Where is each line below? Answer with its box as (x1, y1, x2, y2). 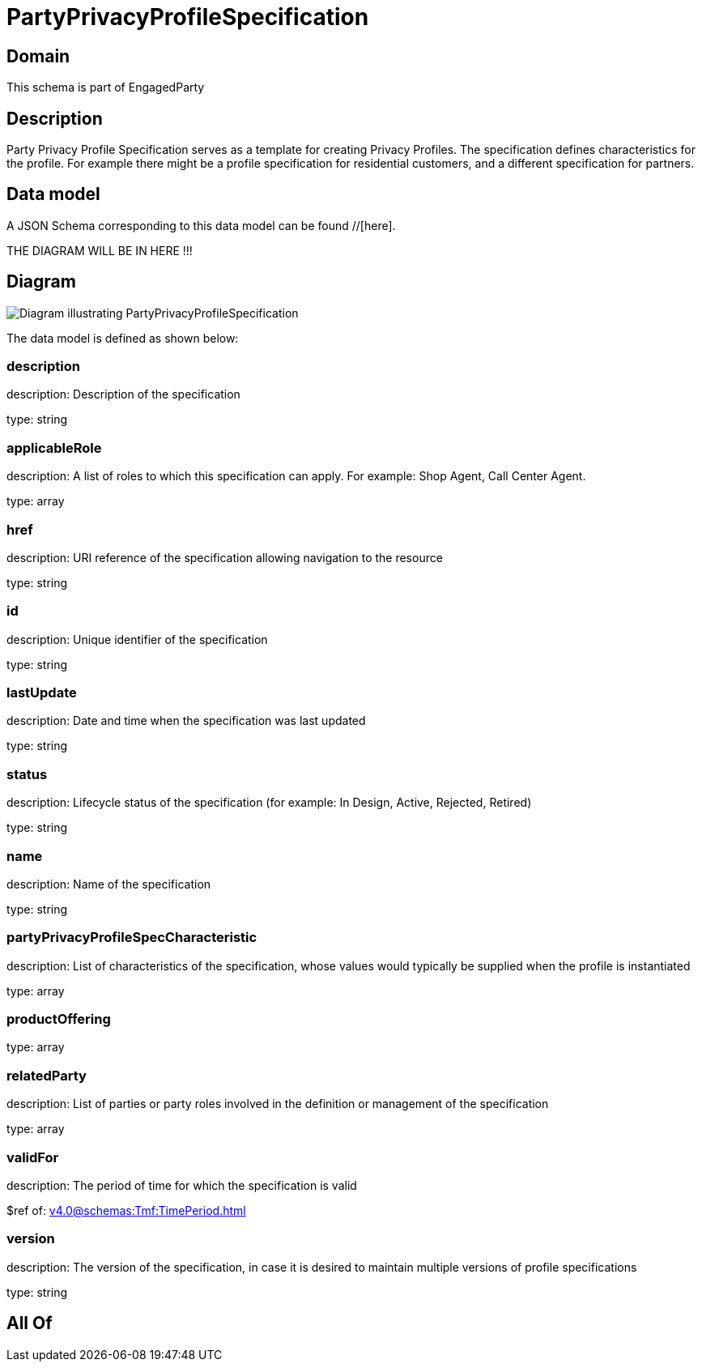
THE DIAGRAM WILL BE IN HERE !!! (6, 243, 193, 258)
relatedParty (6, 1067, 87, 1084)
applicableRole (6, 439, 102, 456)
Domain (6, 45, 70, 66)
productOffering (6, 1011, 111, 1028)
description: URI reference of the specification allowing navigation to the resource (6, 550, 443, 565)
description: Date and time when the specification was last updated (6, 714, 366, 728)
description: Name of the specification (6, 876, 211, 891)
